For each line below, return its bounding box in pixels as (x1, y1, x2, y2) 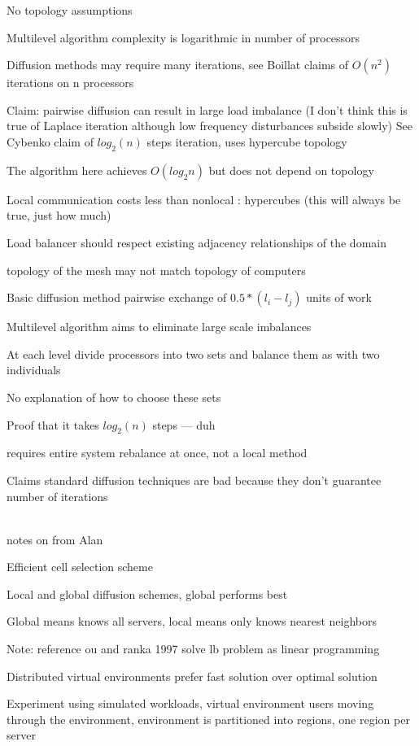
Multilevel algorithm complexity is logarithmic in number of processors (7, 28, 360, 46)
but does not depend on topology (208, 161, 374, 178)
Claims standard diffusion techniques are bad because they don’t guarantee (7, 471, 382, 488)
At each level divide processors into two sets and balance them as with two (7, 345, 380, 362)
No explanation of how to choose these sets (7, 388, 221, 405)
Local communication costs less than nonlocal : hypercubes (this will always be (7, 190, 401, 207)
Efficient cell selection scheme (7, 558, 153, 575)
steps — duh (152, 416, 216, 433)
